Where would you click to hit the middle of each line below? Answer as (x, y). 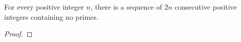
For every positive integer (44, 7)
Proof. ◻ (18, 34)
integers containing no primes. (51, 16)
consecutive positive (206, 7)
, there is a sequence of (126, 7)
